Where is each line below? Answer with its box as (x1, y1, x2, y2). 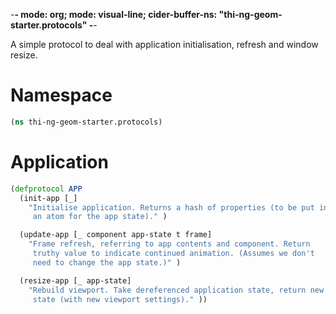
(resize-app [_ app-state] (19, 275, 132, 286)
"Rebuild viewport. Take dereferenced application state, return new (28, 285, 325, 295)
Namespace (10, 84, 113, 107)
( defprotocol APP (10, 184, 83, 194)
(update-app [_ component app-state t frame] (19, 230, 213, 240)
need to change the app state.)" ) (32, 257, 182, 268)
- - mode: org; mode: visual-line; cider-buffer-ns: (10, 9, 218, 20)
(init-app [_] (19, 193, 78, 203)
